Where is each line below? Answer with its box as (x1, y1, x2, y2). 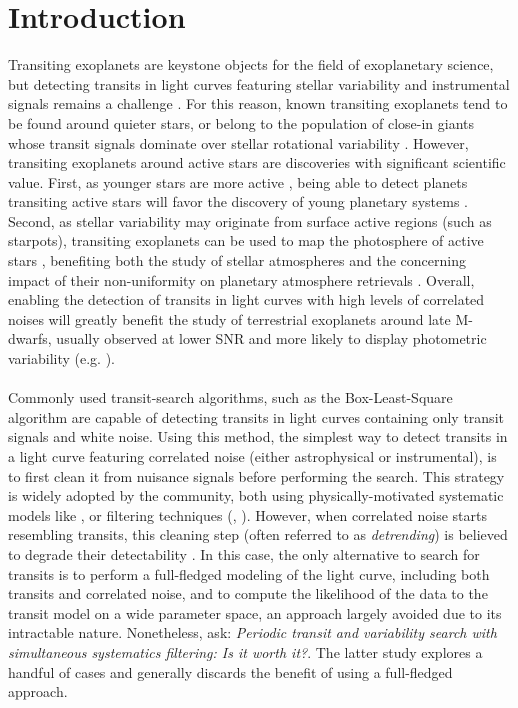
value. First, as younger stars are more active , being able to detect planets (8, 171, 468, 192)
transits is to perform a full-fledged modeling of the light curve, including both (8, 563, 490, 584)
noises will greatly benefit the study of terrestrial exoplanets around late (8, 308, 451, 329)
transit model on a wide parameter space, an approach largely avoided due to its (8, 602, 502, 623)
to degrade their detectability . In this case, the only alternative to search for (8, 543, 480, 564)
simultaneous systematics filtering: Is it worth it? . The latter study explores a (8, 641, 483, 662)
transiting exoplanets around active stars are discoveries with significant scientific (8, 152, 506, 173)
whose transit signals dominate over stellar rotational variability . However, (8, 132, 469, 153)
